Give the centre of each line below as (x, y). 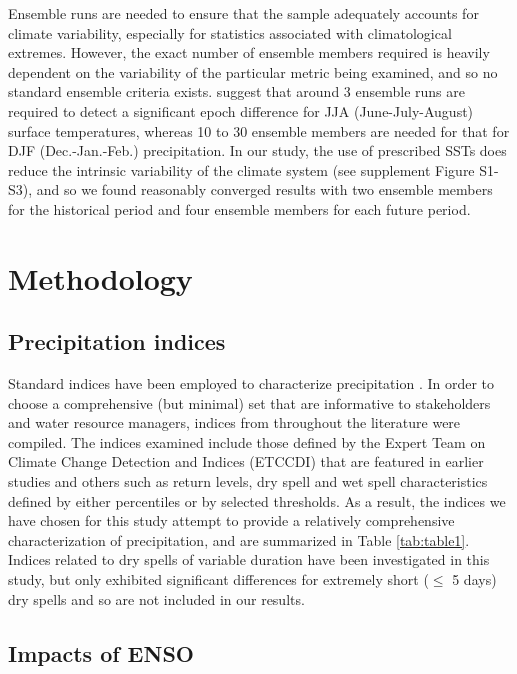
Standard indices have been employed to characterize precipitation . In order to (251, 383)
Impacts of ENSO (101, 652)
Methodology (100, 277)
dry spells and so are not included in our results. (156, 598)
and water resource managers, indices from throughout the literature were (234, 422)
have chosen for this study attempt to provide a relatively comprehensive (231, 520)
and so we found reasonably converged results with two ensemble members (264, 189)
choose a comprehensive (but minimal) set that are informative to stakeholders (249, 402)
